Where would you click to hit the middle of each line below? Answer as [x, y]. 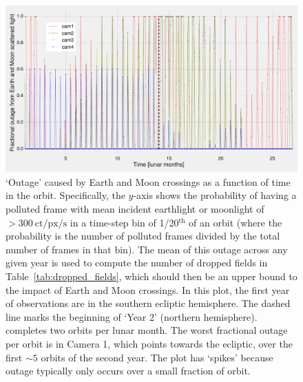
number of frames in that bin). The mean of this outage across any [147, 249]
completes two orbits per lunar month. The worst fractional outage [147, 330]
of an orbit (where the [236, 222]
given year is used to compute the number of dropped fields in [137, 263]
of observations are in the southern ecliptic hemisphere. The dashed [148, 303]
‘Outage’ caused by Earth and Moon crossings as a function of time [148, 181]
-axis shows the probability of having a [215, 195]
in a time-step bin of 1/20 [124, 222]
